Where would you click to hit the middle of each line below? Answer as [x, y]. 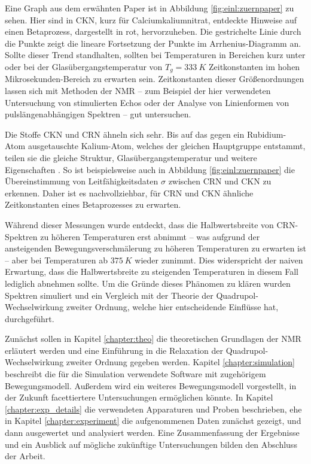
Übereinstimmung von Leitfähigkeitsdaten [82, 181]
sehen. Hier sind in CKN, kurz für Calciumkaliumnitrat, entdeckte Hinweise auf [151, 19]
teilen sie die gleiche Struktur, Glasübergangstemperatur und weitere [131, 157]
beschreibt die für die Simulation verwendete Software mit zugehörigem [135, 374]
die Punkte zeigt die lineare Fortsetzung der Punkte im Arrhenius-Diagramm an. [153, 43]
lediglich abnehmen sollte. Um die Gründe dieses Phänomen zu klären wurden [148, 283]
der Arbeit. [25, 456]
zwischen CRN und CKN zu [220, 181]
